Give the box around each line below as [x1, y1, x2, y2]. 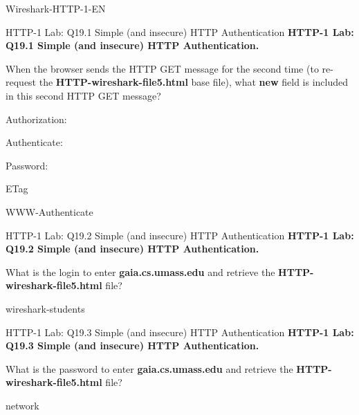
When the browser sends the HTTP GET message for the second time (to [6, 61, 319, 75]
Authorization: [6, 111, 67, 126]
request [6, 75, 37, 89]
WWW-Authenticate [6, 204, 93, 219]
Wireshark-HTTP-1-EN [6, 1, 106, 15]
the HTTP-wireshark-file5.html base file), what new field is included [39, 75, 348, 89]
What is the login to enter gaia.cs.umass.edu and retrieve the [6, 264, 275, 279]
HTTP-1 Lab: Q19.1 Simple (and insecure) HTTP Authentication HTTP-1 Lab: [6, 24, 354, 39]
